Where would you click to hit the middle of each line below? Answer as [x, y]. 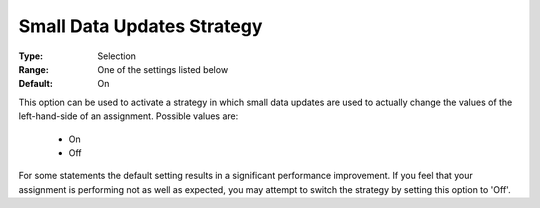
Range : [33, 69]
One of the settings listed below [163, 69]
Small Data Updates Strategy [140, 26]
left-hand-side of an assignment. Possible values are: [128, 116]
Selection [117, 56]
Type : [31, 56]
